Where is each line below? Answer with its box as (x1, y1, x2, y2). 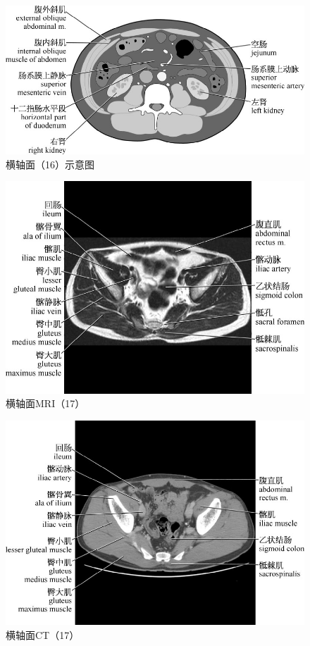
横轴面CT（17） (6, 627, 80, 642)
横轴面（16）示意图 (6, 156, 94, 171)
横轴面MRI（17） (6, 396, 85, 411)
